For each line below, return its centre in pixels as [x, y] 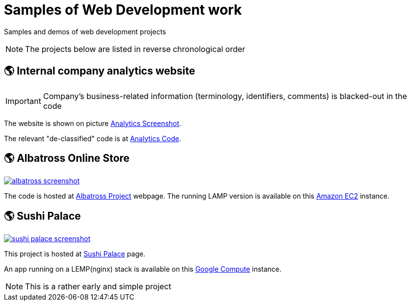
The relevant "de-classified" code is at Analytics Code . [93, 138]
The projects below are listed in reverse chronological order [135, 49]
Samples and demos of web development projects [85, 31]
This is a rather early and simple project [98, 287]
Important [23, 101]
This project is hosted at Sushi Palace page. [75, 254]
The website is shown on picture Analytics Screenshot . [93, 123]
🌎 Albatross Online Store [67, 158]
